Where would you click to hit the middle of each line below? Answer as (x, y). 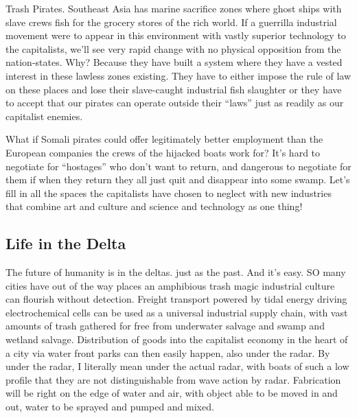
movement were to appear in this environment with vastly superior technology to (176, 35)
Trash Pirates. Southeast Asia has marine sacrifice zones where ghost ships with (174, 8)
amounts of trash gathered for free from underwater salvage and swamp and (165, 326)
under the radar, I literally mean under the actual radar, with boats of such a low (177, 366)
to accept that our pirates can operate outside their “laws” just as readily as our (175, 103)
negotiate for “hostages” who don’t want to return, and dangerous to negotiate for (178, 166)
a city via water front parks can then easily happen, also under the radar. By (168, 352)
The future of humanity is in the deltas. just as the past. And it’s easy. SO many (176, 272)
